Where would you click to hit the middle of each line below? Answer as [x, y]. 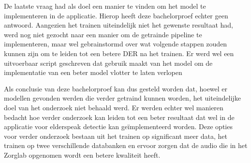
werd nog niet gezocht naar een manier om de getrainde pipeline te [103, 34]
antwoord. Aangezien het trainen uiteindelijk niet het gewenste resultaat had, [118, 25]
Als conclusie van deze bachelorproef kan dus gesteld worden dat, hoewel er [116, 88]
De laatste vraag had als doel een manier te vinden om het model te [105, 6]
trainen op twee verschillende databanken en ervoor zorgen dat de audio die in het [126, 145]
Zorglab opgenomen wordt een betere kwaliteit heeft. [82, 155]
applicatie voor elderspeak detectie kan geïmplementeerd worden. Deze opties [118, 126]
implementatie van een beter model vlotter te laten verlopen [93, 72]
